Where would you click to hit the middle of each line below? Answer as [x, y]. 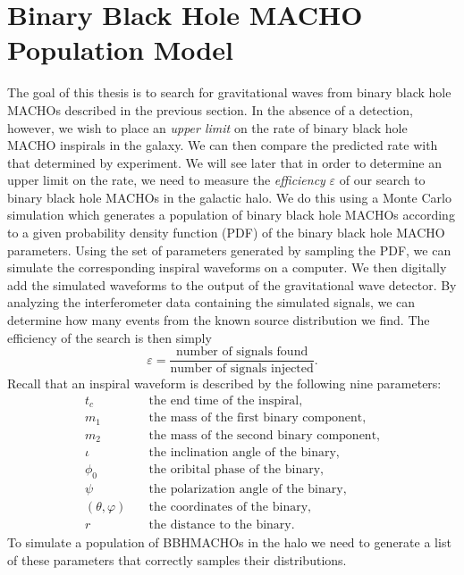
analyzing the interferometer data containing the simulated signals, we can [211, 302]
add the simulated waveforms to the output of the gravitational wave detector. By [232, 284]
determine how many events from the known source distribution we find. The [219, 320]
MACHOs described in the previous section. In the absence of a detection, [210, 109]
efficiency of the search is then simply [110, 337]
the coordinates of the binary [228, 508]
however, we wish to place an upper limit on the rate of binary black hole [207, 127]
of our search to [382, 180]
